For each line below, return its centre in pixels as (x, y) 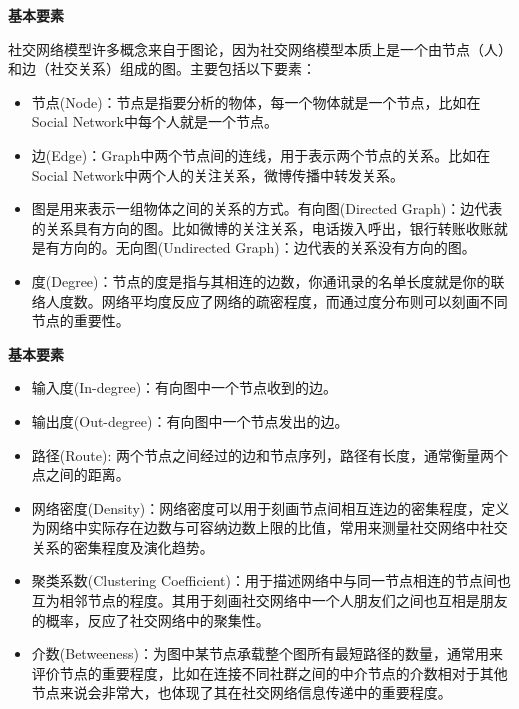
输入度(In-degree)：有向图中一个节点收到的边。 (184, 387)
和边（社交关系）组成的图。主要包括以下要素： (162, 68)
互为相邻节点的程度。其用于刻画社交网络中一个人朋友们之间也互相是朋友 (269, 600)
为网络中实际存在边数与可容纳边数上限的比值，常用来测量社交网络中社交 (269, 527)
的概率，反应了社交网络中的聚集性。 (150, 619)
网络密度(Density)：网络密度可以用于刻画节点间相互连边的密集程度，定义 (270, 507)
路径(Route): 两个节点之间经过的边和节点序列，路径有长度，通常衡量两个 (269, 454)
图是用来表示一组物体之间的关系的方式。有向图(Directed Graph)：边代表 (267, 208)
